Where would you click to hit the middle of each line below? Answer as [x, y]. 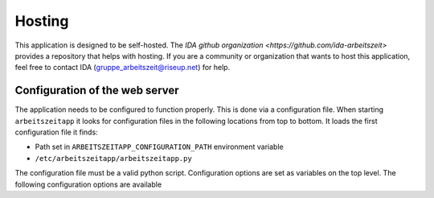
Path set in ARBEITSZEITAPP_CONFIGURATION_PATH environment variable [160, 147]
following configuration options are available [88, 184]
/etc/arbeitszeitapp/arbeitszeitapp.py [113, 158]
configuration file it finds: [56, 132]
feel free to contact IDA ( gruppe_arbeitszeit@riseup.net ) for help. [123, 68]
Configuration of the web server [97, 91]
